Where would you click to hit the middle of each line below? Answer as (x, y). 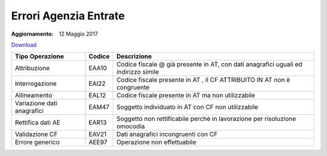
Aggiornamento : (32, 34)
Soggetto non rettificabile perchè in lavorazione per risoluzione (206, 119)
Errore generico (37, 142)
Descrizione (134, 56)
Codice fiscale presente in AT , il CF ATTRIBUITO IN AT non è (203, 80)
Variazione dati (36, 103)
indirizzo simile (137, 72)
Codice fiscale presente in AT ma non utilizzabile (186, 96)
